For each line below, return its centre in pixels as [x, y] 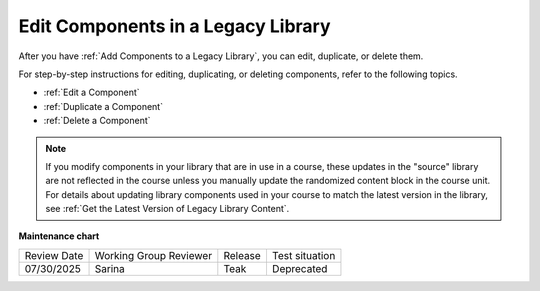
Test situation [303, 255]
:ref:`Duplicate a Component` [103, 106]
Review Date [54, 255]
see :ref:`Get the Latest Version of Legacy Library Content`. [167, 209]
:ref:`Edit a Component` [91, 92]
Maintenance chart [59, 236]
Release [242, 255]
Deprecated [299, 268]
